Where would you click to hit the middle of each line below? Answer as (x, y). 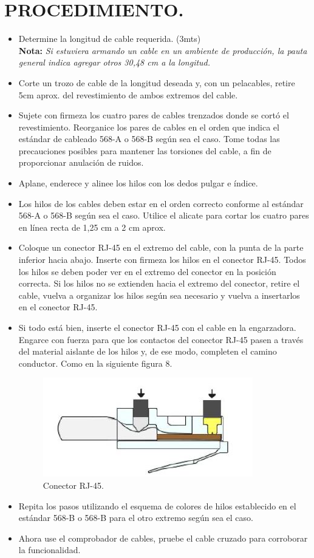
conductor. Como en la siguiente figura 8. (95, 363)
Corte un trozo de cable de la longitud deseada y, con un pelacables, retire (157, 82)
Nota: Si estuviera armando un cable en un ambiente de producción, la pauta (163, 50)
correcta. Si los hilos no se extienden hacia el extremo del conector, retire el (159, 283)
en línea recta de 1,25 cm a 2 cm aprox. (92, 227)
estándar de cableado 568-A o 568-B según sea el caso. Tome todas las (149, 139)
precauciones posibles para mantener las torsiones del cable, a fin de (145, 150)
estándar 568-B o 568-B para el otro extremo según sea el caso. (136, 518)
